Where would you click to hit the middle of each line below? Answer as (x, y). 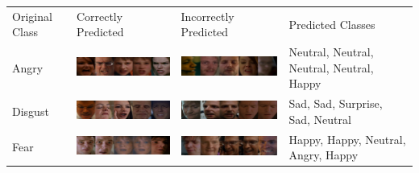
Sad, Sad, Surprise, (336, 103)
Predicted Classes (332, 24)
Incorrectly (207, 16)
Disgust (31, 111)
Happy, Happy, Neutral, (347, 139)
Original (32, 16)
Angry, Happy (324, 155)
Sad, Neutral (320, 119)
